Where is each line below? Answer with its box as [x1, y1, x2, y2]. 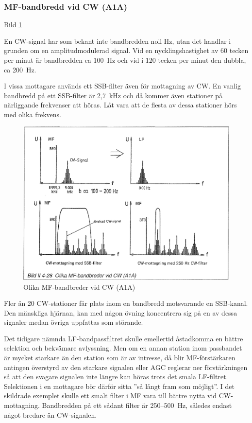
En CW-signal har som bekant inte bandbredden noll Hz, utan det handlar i [4, 35, 231, 46]
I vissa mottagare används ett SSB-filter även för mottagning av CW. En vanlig [4, 81, 241, 91]
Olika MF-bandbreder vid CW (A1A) [23, 282, 135, 292]
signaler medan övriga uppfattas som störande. [4, 317, 143, 327]
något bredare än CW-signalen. [4, 409, 97, 420]
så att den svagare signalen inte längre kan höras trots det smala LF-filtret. [4, 371, 228, 382]
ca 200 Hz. [4, 64, 36, 74]
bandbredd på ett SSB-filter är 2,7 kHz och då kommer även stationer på [4, 90, 223, 100]
